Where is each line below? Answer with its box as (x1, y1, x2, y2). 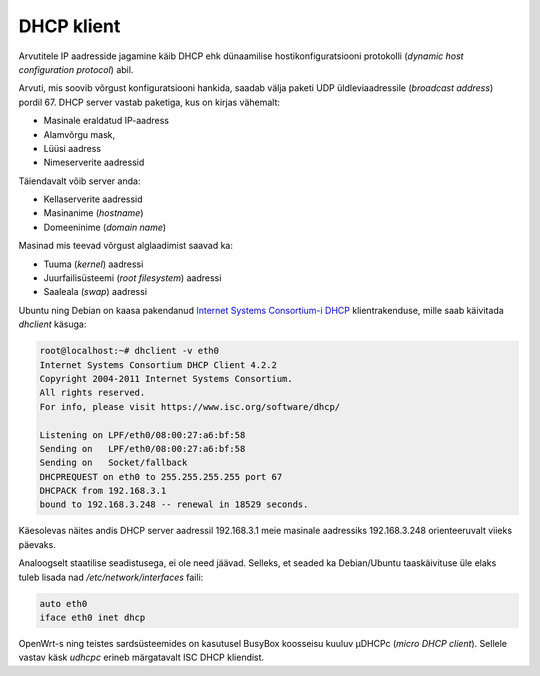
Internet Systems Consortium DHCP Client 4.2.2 (39, 359, 277, 370)
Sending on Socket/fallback (39, 457, 188, 469)
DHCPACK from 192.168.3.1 (39, 485, 167, 497)
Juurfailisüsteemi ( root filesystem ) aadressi (43, 272, 222, 284)
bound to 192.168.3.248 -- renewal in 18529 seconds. (39, 499, 309, 510)
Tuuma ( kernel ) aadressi (43, 258, 144, 270)
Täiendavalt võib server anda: (18, 175, 141, 187)
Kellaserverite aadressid (43, 193, 144, 205)
